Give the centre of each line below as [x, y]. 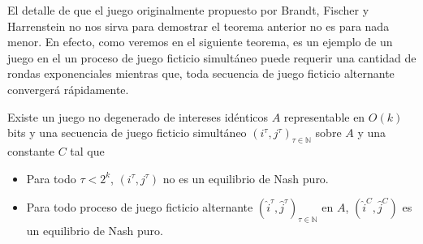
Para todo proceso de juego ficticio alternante [140, 207]
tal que [87, 150]
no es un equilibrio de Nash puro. [246, 178]
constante [31, 150]
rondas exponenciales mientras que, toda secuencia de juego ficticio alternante [201, 73]
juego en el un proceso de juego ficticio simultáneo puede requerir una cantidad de [212, 57]
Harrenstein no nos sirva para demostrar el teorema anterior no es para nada [199, 26]
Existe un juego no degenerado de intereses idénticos [138, 116]
